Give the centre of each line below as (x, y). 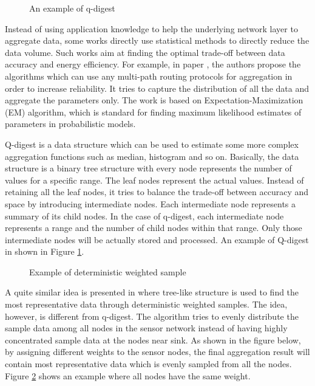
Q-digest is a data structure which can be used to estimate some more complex (152, 144)
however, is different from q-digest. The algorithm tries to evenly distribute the (152, 316)
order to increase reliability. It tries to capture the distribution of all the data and (157, 88)
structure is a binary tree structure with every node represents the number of (148, 168)
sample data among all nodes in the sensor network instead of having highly (146, 328)
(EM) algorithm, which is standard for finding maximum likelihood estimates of (153, 112)
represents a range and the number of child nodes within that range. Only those (154, 228)
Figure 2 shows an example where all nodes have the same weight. (128, 375)
